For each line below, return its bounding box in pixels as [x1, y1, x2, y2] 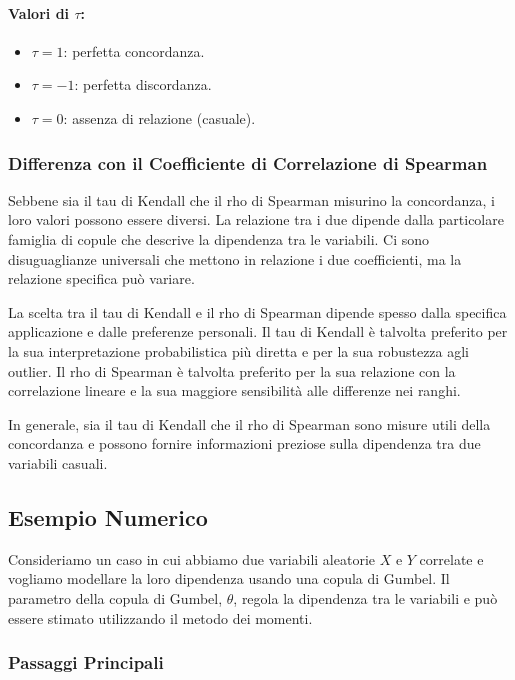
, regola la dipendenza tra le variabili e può [233, 587, 498, 608]
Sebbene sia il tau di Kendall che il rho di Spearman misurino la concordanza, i [8, 189, 495, 210]
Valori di [8, 2, 70, 23]
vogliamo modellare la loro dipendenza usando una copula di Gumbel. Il [8, 568, 450, 589]
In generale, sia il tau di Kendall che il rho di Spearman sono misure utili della [8, 413, 491, 434]
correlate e [419, 548, 484, 569]
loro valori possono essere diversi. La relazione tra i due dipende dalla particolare [8, 209, 504, 230]
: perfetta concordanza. [63, 40, 205, 61]
